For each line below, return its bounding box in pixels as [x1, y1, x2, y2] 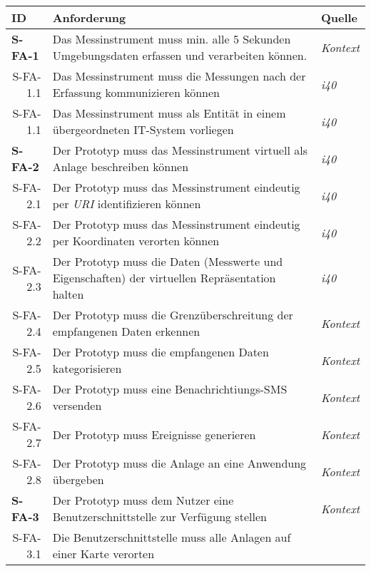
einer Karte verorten [52, 545, 155, 562]
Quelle [320, 9, 358, 26]
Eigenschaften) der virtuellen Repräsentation [52, 269, 276, 286]
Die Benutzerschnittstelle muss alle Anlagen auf [52, 529, 291, 545]
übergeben [52, 471, 104, 488]
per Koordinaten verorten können [52, 232, 220, 249]
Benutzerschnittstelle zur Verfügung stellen [52, 508, 267, 525]
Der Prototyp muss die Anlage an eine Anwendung [52, 455, 307, 471]
